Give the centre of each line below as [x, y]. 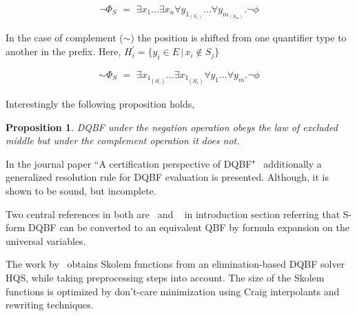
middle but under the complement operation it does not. [123, 140]
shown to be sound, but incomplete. [81, 190]
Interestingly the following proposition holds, [100, 103]
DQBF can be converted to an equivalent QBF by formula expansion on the [189, 227]
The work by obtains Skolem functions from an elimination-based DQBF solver [175, 264]
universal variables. [46, 240]
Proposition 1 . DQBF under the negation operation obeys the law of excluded [172, 127]
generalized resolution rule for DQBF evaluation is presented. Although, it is [167, 177]
